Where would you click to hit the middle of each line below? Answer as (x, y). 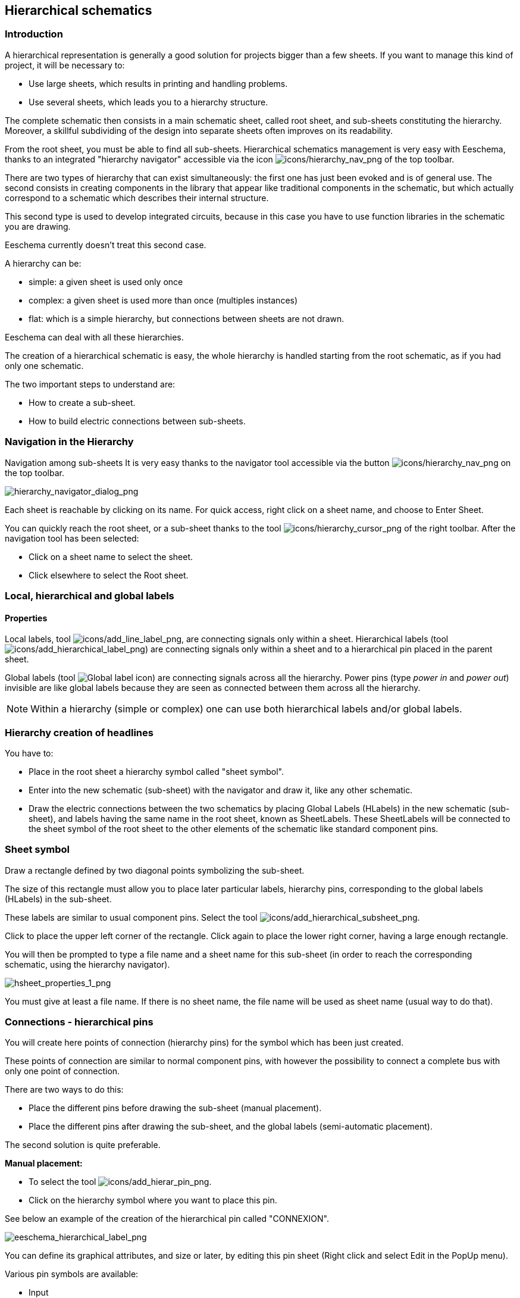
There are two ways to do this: (64, 1090)
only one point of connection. (62, 1071)
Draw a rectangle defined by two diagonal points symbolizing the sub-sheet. (155, 870)
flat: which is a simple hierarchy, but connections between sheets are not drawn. (187, 318)
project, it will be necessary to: (65, 65)
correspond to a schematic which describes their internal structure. (137, 198)
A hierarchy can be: (43, 263)
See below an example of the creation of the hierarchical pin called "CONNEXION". (167, 1219)
